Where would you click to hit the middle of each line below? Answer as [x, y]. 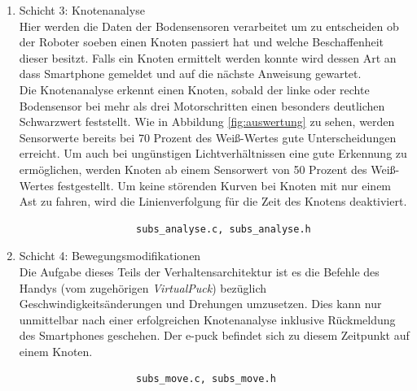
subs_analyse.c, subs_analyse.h [223, 229]
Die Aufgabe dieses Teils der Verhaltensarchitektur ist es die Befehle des [199, 271]
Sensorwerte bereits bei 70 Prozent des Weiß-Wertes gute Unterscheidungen [208, 137]
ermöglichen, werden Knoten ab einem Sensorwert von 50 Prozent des [193, 169]
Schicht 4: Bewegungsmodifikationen [110, 256]
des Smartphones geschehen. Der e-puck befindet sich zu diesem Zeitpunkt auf [214, 335]
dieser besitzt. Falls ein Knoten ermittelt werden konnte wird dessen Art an [208, 57]
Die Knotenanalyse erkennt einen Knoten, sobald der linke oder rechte [194, 89]
